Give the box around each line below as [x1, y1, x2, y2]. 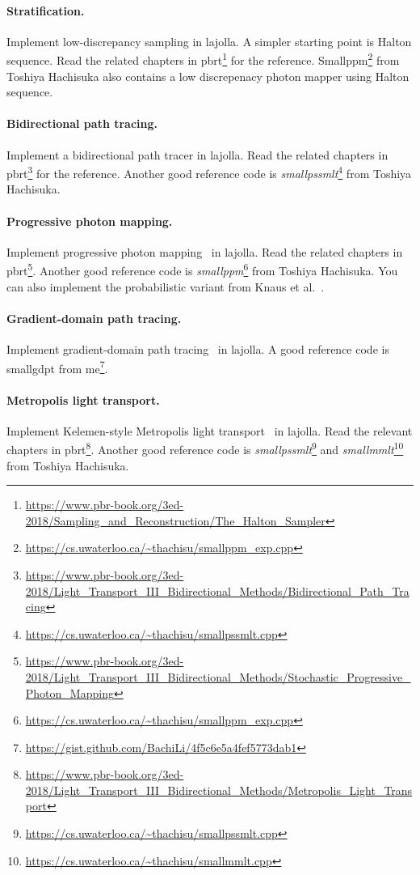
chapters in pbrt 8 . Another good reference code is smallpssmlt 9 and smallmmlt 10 [6, 439, 404, 457]
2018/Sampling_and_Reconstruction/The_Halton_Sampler [25, 512, 325, 529]
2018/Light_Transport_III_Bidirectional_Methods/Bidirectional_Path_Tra [25, 582, 409, 599]
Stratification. [6, 2, 85, 19]
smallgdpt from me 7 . [6, 357, 108, 376]
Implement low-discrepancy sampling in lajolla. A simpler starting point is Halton [6, 32, 412, 49]
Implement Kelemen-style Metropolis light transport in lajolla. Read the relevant [6, 422, 413, 439]
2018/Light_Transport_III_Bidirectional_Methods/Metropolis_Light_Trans [25, 781, 413, 798]
